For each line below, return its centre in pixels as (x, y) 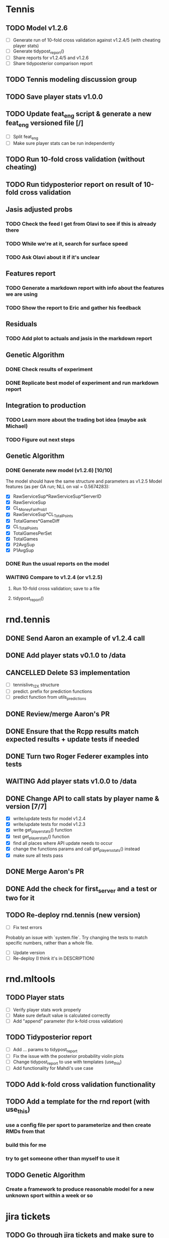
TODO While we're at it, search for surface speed (67, 243)
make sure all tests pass (38, 855)
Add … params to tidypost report (45, 1050)
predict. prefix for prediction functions (53, 691)
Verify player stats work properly (47, 1010)
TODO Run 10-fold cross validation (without (75, 159)
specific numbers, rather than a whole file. (50, 943)
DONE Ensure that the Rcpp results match (72, 731)
